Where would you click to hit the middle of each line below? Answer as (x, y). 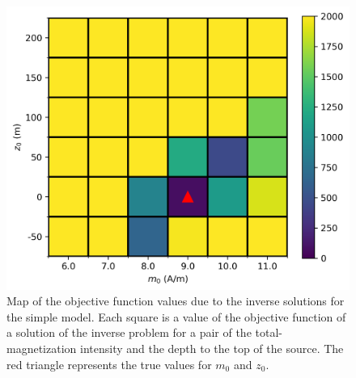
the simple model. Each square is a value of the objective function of (176, 316)
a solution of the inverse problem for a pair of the (129, 332)
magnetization (42, 349)
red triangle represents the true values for (109, 364)
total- (269, 332)
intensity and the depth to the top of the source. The (212, 349)
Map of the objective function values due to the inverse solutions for (176, 301)
